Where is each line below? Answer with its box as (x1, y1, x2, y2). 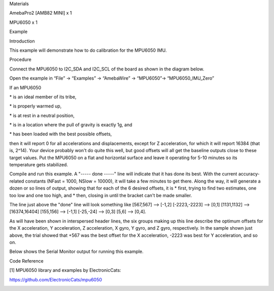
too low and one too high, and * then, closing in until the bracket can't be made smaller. (9, 192, 192, 198)
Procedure (9, 56, 31, 63)
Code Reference (9, 258, 44, 264)
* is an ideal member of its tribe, (9, 94, 77, 100)
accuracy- (238, 171, 260, 177)
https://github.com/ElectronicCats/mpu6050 (9, 276, 102, 282)
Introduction (9, 38, 35, 44)
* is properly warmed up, (9, 103, 62, 109)
